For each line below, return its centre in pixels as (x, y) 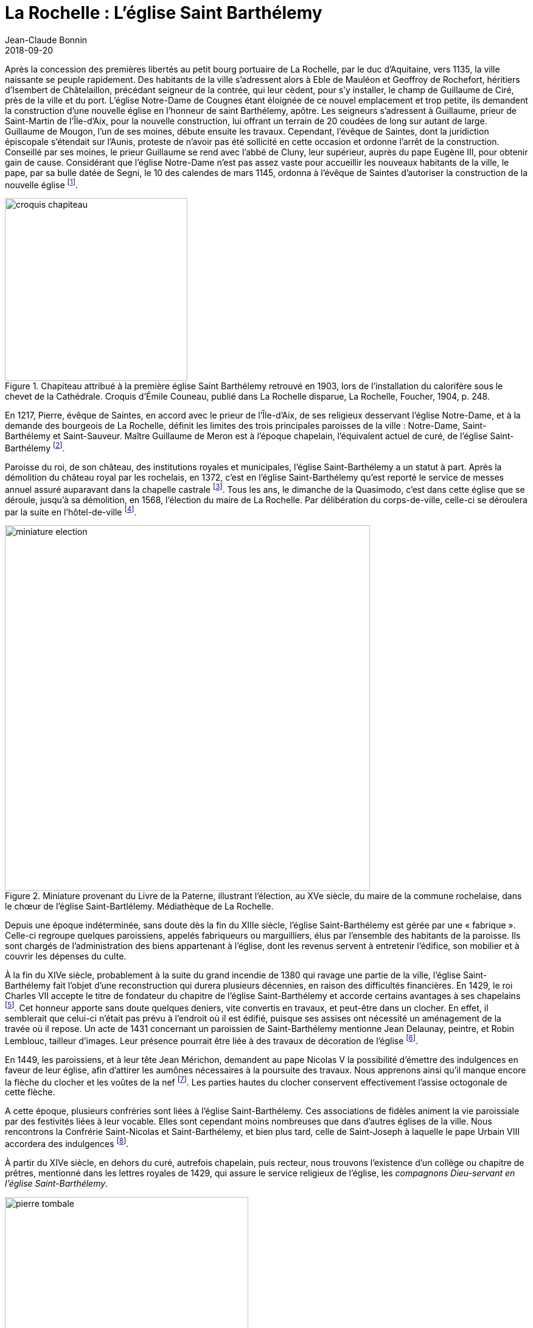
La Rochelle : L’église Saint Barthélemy (164, 13)
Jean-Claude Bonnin (46, 40)
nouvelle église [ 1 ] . (41, 184)
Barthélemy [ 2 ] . (35, 447)
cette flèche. (30, 1092)
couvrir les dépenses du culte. (66, 956)
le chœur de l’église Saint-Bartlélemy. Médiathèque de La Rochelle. (139, 906)
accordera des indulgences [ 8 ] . (67, 1143)
